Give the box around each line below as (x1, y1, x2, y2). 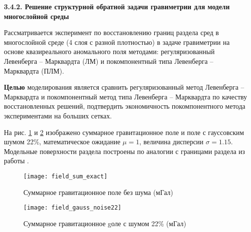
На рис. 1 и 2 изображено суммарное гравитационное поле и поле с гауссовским (4, 127, 244, 137)
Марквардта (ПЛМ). (4, 65, 64, 76)
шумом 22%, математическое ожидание (4, 136, 121, 147)
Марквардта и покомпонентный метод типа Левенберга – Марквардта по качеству (4, 91, 247, 101)
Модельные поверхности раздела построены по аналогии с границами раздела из (4, 146, 245, 156)
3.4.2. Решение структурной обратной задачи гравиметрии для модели (4, 1, 230, 11)
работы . (4, 155, 29, 166)
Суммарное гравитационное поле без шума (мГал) (23, 187, 173, 197)
